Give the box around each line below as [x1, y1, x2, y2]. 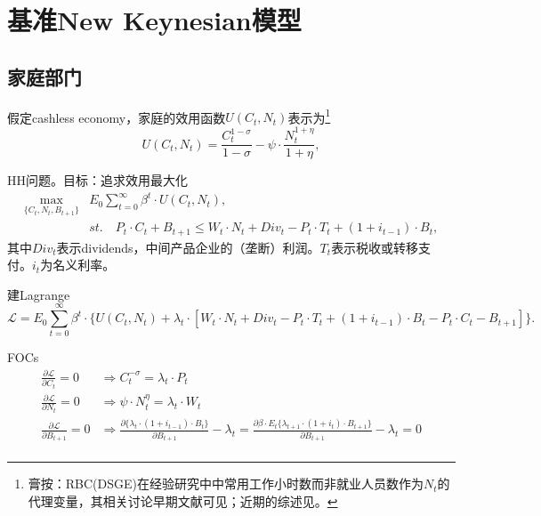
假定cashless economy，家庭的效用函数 [7, 108, 226, 126]
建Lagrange [7, 285, 70, 303]
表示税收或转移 [331, 238, 419, 256]
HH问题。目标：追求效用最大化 [7, 171, 188, 189]
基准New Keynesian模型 [7, 2, 302, 38]
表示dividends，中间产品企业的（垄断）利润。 [56, 238, 320, 256]
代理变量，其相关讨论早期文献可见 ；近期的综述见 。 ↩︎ [28, 491, 338, 510]
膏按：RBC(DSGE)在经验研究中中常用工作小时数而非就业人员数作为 [28, 474, 424, 493]
